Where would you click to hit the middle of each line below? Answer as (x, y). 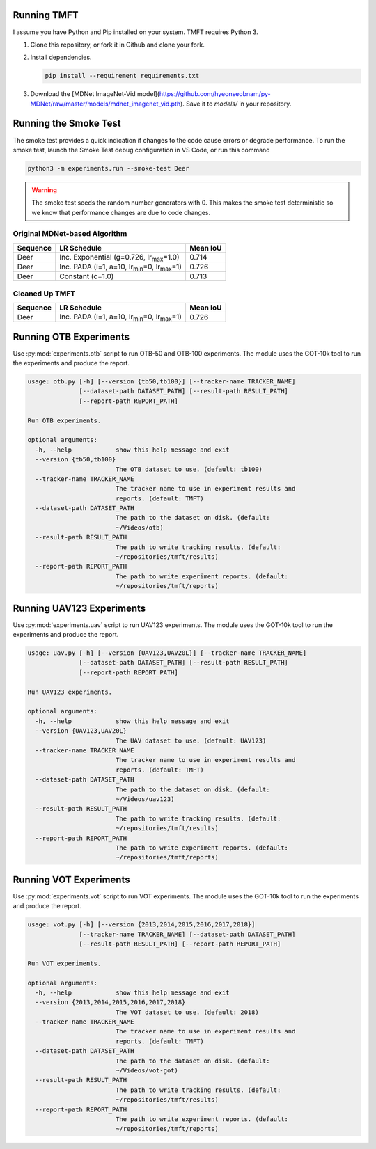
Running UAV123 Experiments (79, 608)
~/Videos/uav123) (145, 799)
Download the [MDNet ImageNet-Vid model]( (95, 94)
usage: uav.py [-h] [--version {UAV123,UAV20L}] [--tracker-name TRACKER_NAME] (167, 653)
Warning (44, 190)
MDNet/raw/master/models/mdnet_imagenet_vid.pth (105, 104)
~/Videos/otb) (139, 528)
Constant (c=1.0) (87, 276)
